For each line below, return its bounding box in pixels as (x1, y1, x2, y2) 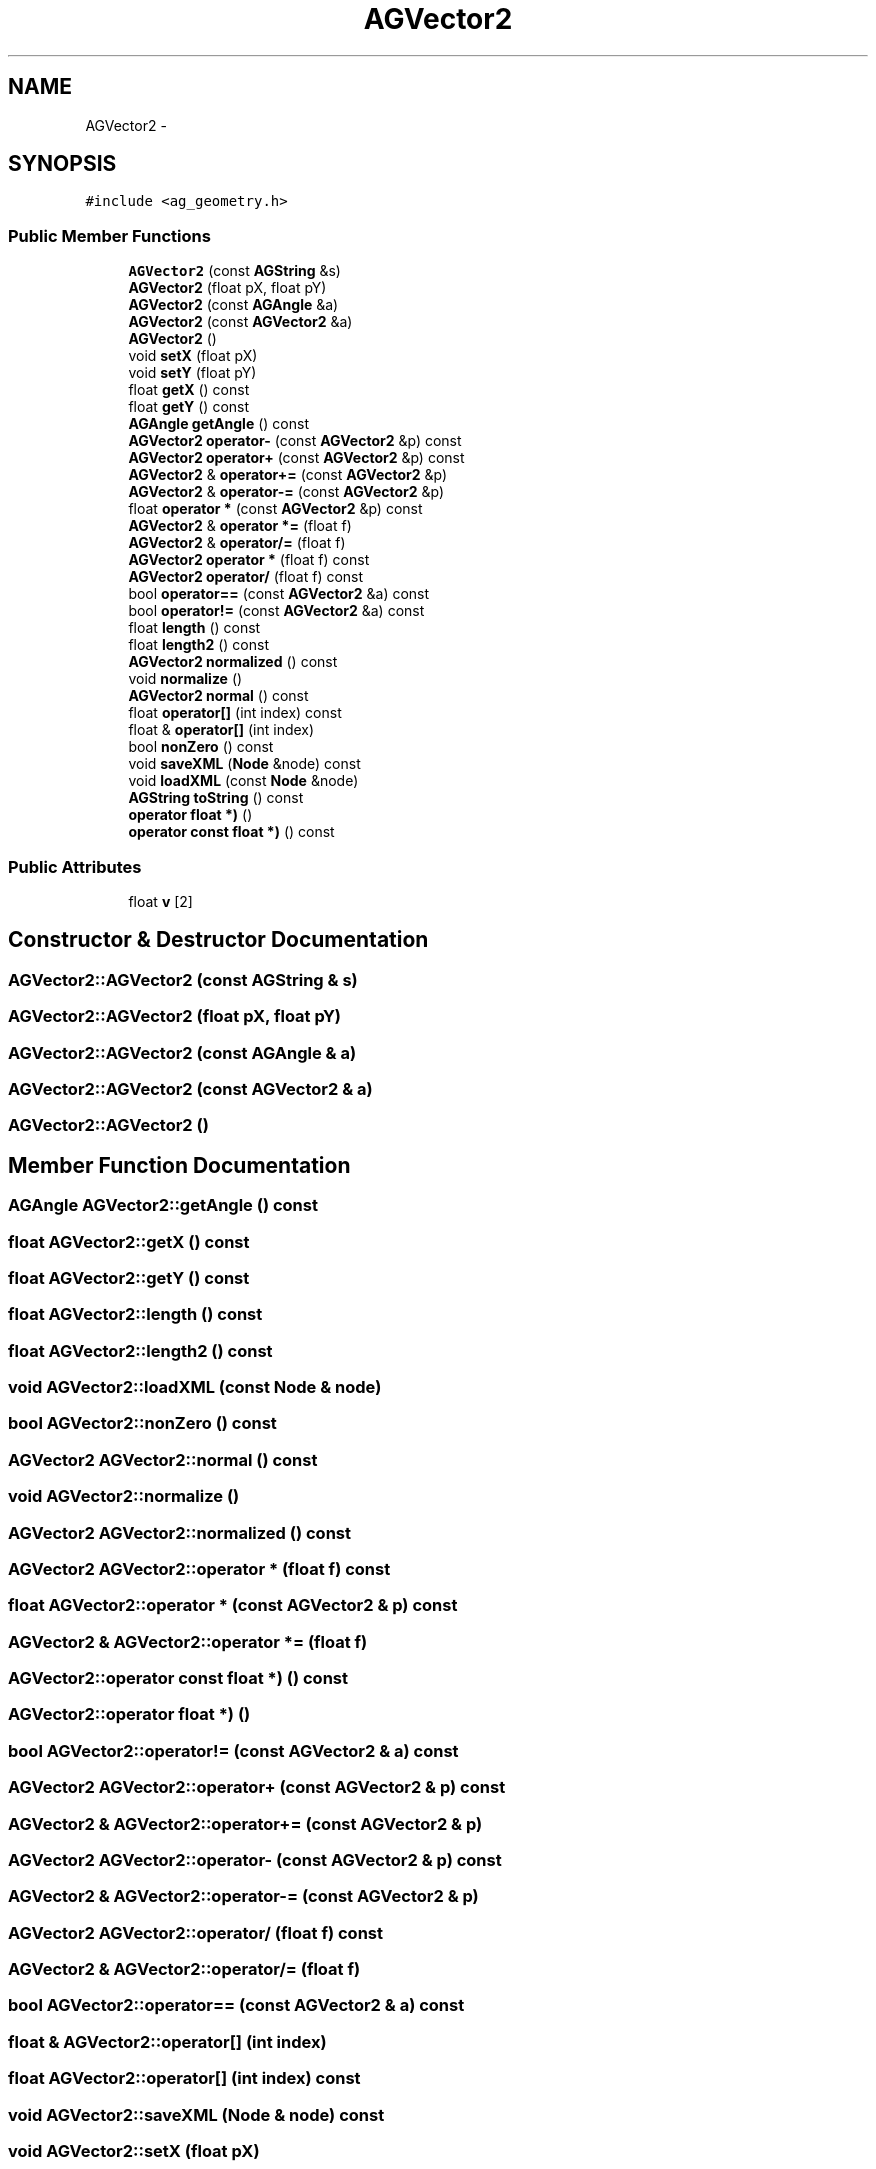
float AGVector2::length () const (8, 1304, 263, 1325)
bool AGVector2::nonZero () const (8, 1413, 277, 1434)
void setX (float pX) (128, 347, 258, 365)
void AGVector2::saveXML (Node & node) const (8, 2104, 385, 2125)
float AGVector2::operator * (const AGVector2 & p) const (8, 1595, 458, 1616)
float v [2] (128, 892, 193, 910)
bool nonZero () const (128, 738, 274, 756)
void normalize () (128, 670, 243, 688)
